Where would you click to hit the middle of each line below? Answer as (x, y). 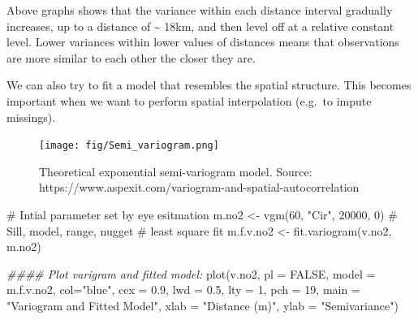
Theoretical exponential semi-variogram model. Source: (176, 171)
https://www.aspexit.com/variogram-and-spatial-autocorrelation (199, 187)
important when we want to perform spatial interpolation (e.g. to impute (189, 100)
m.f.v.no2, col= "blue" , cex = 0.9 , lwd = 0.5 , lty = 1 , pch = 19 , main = (183, 290)
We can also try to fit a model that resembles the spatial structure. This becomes (209, 85)
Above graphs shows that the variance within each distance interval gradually (200, 10)
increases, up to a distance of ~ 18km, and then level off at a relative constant (200, 26)
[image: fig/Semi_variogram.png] (129, 146)
